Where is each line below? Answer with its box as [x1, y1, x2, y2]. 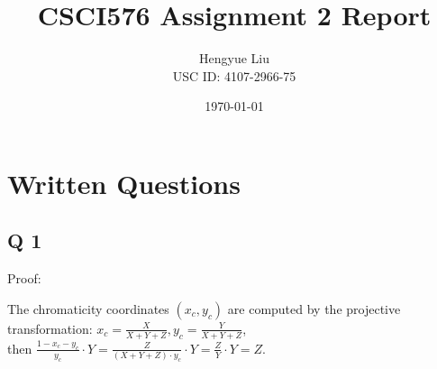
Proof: [7, 269, 41, 288]
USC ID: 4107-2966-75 [172, 66, 296, 85]
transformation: [7, 318, 93, 337]
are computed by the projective [227, 299, 401, 318]
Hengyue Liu [199, 49, 269, 68]
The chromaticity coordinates [7, 299, 169, 318]
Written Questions [7, 164, 241, 201]
